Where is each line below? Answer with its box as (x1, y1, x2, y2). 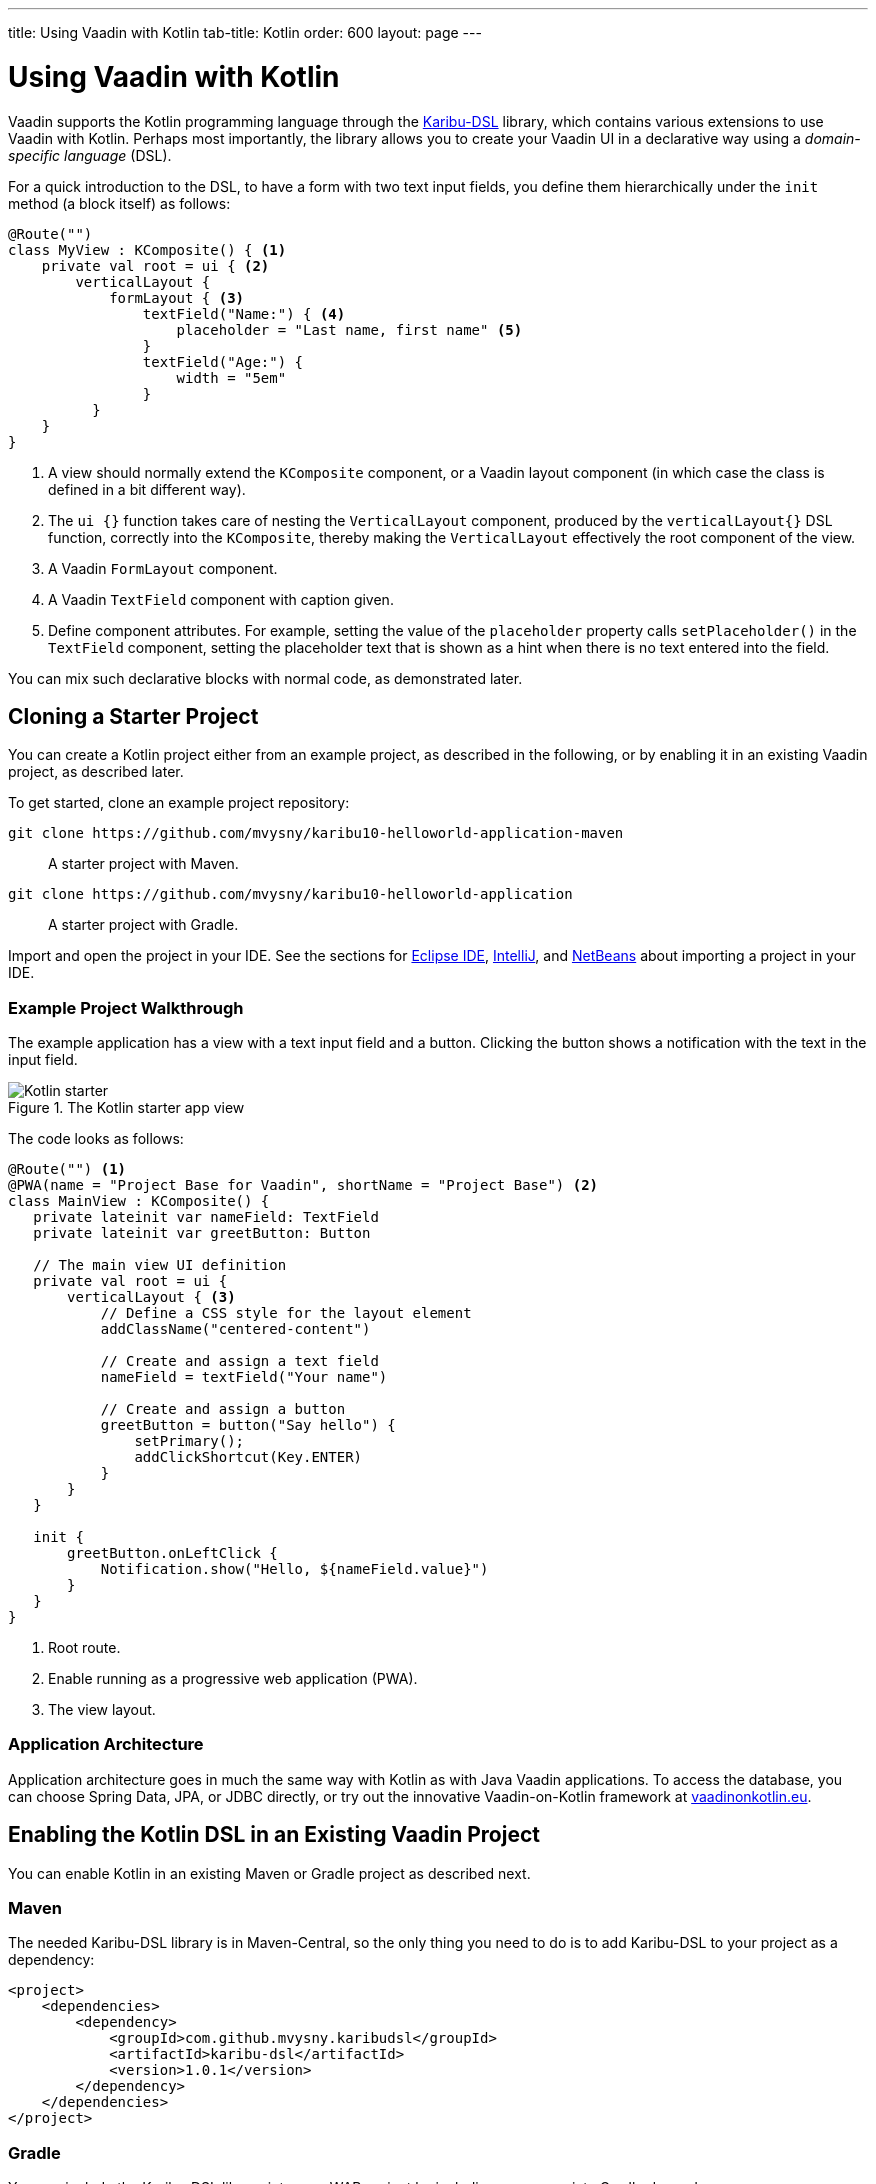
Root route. (48, 1639, 121, 1657)
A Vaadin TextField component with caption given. (48, 590, 394, 608)
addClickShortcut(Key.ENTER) (134, 1449, 363, 1466)
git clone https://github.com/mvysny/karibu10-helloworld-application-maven (8, 825, 624, 842)
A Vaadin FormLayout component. (48, 559, 278, 577)
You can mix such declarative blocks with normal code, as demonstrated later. (8, 669, 523, 687)
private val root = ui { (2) (41, 257, 270, 274)
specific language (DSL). (8, 146, 172, 164)
